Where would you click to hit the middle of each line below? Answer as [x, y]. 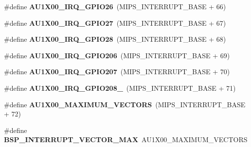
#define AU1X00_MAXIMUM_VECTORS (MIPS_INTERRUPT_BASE [125, 104]
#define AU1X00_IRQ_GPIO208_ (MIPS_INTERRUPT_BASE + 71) [120, 88]
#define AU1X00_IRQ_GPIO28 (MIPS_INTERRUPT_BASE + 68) [115, 39]
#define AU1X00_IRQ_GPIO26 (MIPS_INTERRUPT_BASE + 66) [115, 6]
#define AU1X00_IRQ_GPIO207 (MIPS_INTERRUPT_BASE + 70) [117, 72]
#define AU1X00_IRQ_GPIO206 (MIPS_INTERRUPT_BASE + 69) [117, 55]
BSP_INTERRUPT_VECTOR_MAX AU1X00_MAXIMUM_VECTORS [126, 139]
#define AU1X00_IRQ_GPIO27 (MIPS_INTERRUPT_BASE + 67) [115, 23]
